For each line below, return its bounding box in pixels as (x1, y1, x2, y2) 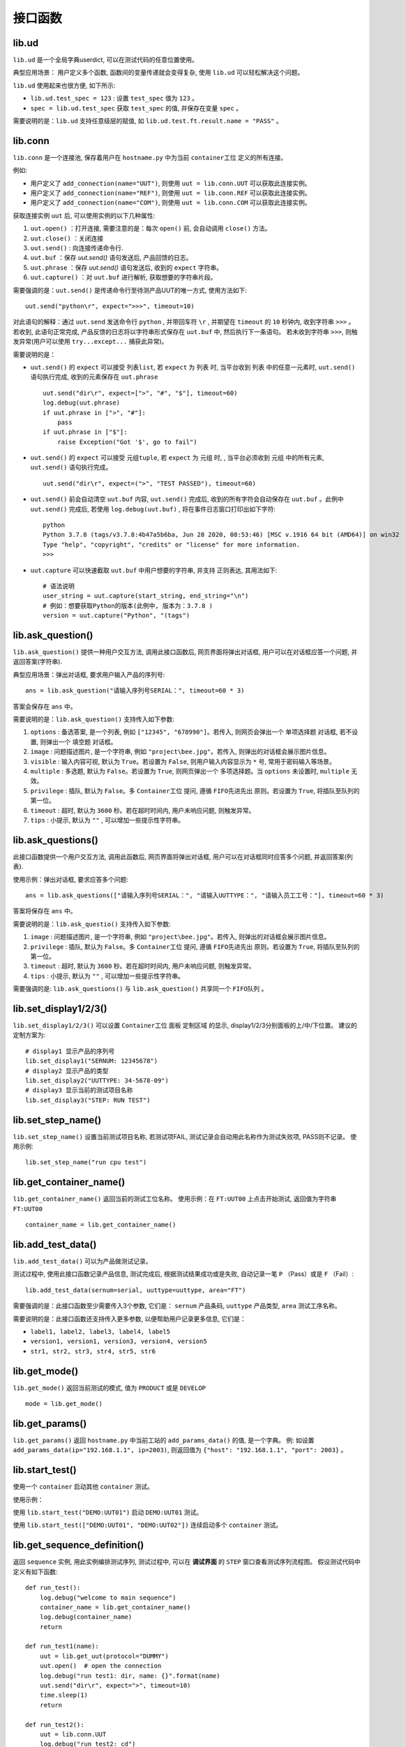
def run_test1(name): (25, 1642, 99, 1651)
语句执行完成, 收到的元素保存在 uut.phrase (30, 372, 158, 381)
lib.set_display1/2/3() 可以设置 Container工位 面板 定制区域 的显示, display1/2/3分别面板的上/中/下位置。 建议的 (13, 1021, 357, 1030)
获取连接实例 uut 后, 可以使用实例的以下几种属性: (13, 211, 156, 219)
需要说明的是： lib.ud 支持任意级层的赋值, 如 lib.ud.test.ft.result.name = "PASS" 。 (13, 117, 283, 125)
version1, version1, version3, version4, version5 (30, 1338, 207, 1345)
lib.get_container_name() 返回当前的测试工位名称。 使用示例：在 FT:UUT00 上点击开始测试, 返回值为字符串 (13, 1195, 337, 1203)
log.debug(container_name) (39, 1613, 133, 1621)
